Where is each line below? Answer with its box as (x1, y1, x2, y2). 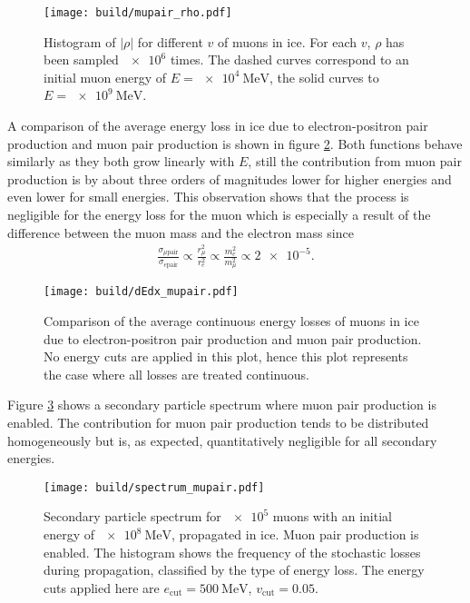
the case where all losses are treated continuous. (44, 364, 309, 383)
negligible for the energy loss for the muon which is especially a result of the (7, 205, 431, 223)
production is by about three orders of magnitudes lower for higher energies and (7, 169, 452, 188)
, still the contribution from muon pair (248, 152, 462, 171)
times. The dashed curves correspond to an (170, 50, 409, 69)
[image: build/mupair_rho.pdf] (44, 6, 232, 19)
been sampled (44, 50, 119, 69)
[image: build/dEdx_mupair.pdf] (44, 285, 239, 299)
